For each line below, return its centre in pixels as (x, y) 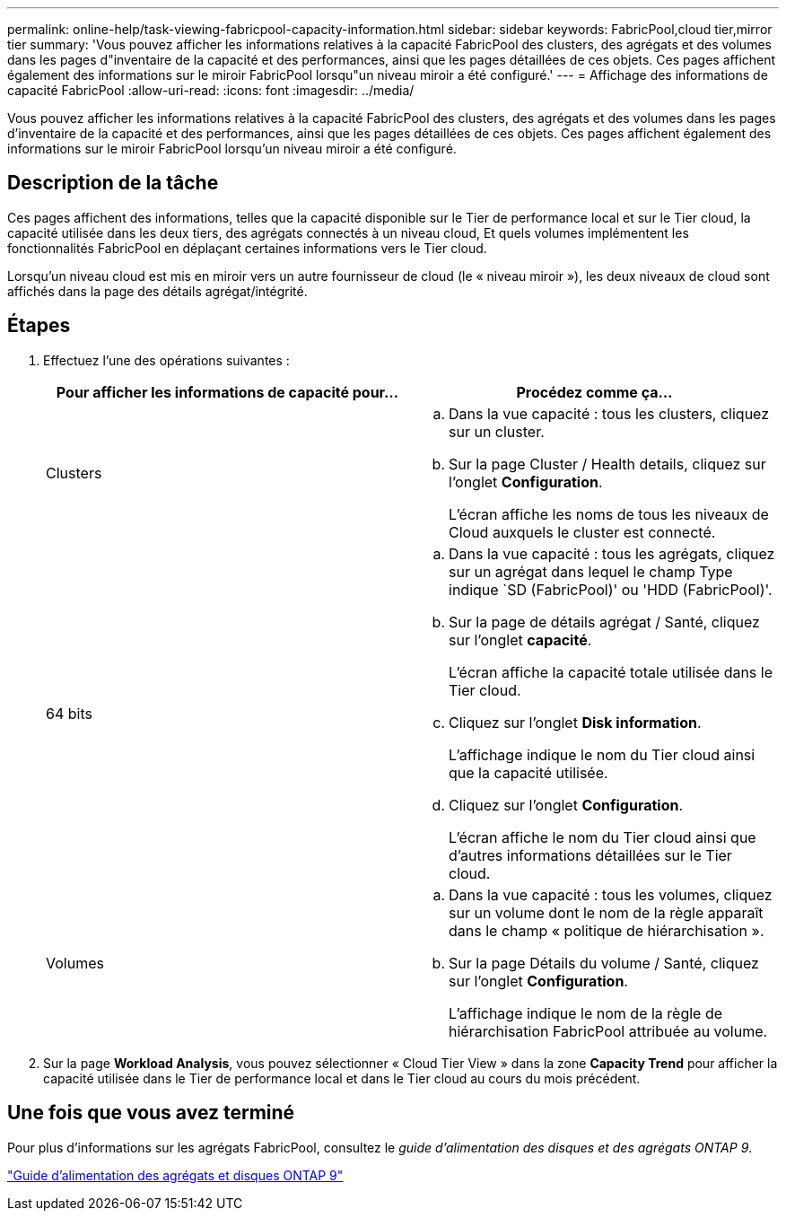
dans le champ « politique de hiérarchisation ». (607, 930)
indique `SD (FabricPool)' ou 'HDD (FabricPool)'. (611, 589)
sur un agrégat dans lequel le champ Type (591, 571)
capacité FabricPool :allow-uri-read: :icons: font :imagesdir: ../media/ (211, 90)
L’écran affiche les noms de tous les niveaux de (609, 514)
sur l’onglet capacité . (520, 640)
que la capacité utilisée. (528, 772)
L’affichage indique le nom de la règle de (586, 1013)
